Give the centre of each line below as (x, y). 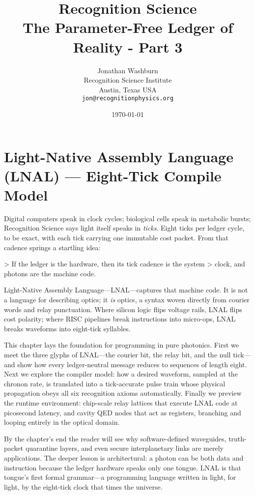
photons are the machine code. (50, 273)
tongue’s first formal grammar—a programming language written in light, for (120, 477)
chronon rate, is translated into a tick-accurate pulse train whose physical (115, 383)
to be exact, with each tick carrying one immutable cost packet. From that (116, 238)
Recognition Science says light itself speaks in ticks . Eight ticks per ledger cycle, (124, 228)
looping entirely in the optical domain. (62, 422)
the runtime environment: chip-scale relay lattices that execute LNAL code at (121, 402)
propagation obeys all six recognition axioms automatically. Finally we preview (123, 393)
